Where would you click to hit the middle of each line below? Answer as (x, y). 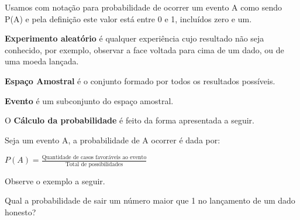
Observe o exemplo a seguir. (55, 181)
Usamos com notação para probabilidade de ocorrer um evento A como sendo (144, 7)
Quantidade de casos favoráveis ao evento (94, 158)
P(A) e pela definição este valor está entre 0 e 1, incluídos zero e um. (128, 18)
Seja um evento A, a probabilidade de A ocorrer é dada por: (113, 140)
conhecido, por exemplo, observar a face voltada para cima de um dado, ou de (144, 49)
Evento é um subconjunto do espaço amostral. (89, 100)
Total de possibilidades (94, 164)
